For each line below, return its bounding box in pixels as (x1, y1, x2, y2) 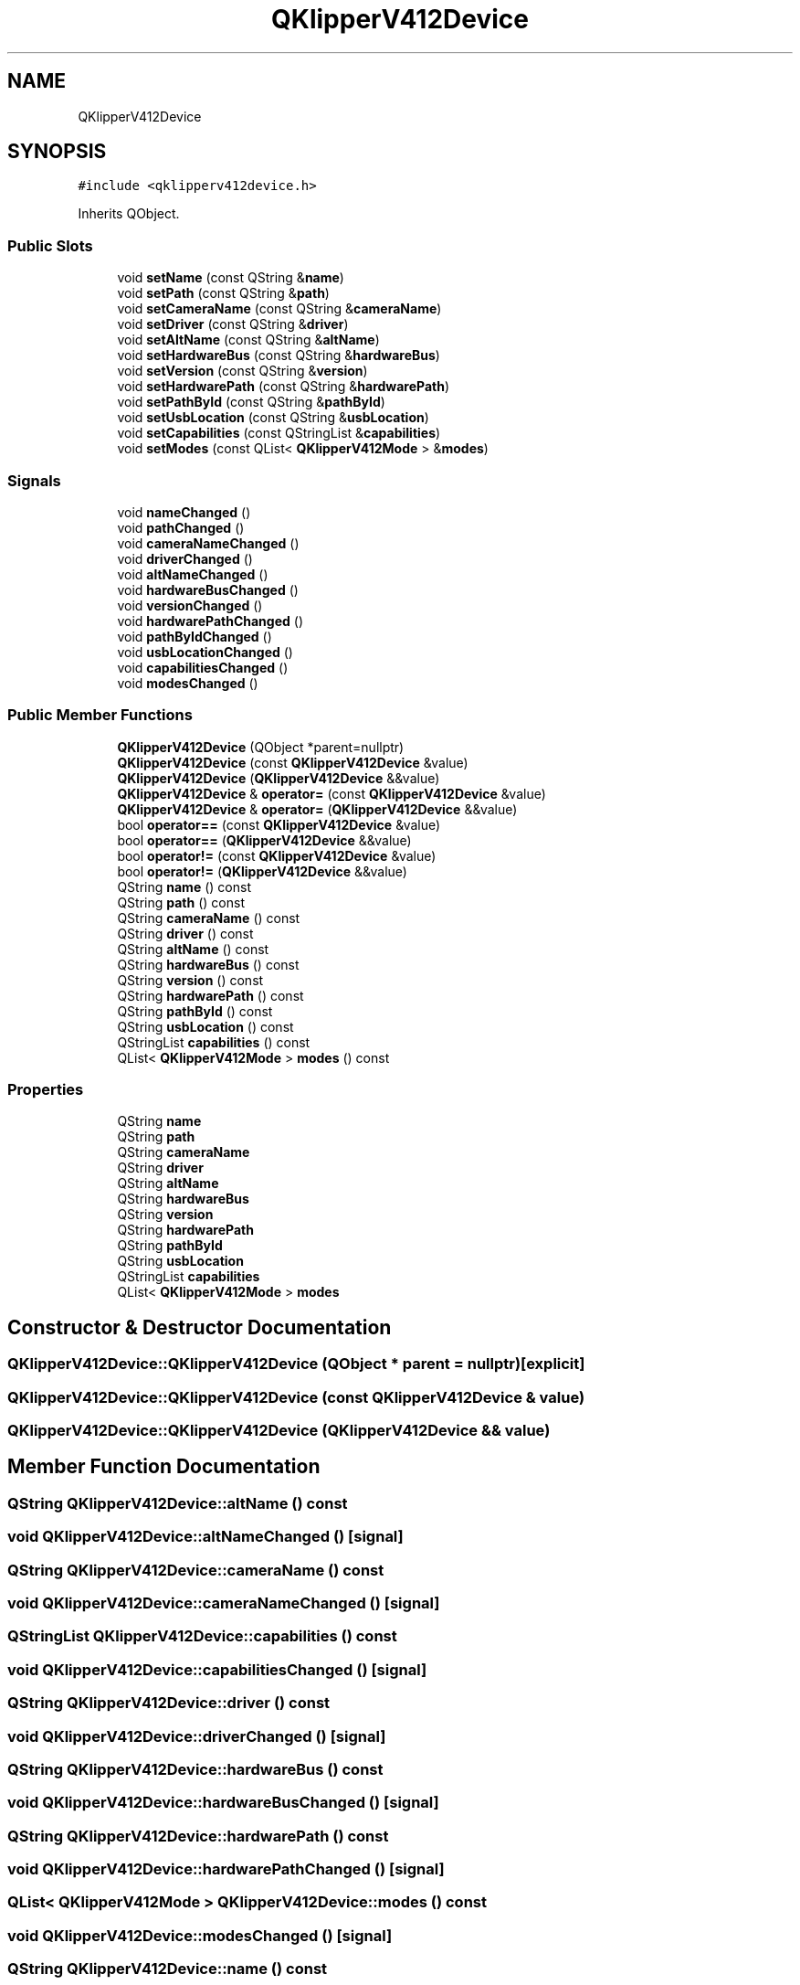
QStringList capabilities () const (117, 1034, 311, 1050)
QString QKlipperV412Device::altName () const (7, 1493, 348, 1513)
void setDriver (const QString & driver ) (117, 316, 349, 333)
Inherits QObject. (78, 206, 180, 222)
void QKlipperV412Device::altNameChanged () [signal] (7, 1527, 404, 1546)
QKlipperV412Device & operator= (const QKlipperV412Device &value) (117, 785, 546, 801)
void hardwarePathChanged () (117, 612, 303, 629)
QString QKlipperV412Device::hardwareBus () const (7, 1759, 384, 1778)
